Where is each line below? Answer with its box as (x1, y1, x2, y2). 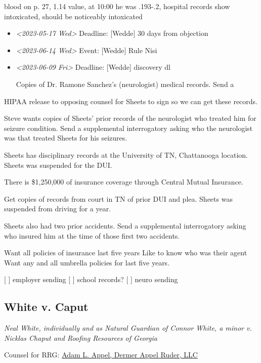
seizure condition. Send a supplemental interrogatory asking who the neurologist (4, 122, 253, 133)
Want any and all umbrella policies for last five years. (4, 257, 170, 267)
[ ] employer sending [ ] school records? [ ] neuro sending (4, 274, 178, 285)
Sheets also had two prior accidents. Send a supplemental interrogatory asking (4, 220, 246, 231)
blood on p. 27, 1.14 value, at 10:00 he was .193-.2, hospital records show (4, 1, 230, 11)
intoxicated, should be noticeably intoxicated (4, 11, 143, 21)
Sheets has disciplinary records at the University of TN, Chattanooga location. (4, 149, 248, 160)
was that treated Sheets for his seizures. (4, 132, 127, 143)
